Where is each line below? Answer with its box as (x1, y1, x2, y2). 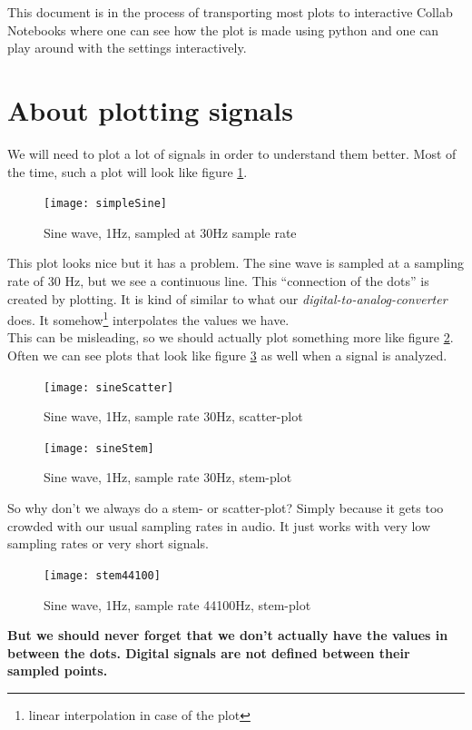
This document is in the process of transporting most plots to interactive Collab (7, 3, 453, 21)
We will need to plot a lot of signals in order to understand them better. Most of (7, 143, 457, 163)
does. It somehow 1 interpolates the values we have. (7, 308, 290, 329)
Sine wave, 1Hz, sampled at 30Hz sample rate (44, 222, 297, 242)
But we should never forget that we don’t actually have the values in (7, 626, 448, 645)
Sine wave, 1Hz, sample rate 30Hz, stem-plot (44, 468, 292, 487)
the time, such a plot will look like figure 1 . (7, 162, 248, 181)
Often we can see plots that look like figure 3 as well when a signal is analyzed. (7, 345, 447, 364)
